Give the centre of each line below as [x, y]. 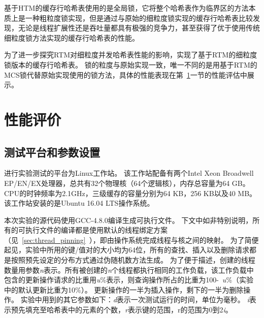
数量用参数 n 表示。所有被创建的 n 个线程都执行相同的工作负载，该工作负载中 [129, 269]
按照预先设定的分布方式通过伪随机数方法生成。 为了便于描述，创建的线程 [133, 260]
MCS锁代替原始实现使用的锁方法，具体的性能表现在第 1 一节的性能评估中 [126, 74]
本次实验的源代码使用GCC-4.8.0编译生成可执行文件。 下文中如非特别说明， [128, 220]
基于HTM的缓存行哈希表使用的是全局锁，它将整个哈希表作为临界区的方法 [126, 8]
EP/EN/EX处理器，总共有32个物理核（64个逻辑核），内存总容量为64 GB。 [127, 183]
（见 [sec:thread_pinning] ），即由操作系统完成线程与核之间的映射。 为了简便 [131, 240]
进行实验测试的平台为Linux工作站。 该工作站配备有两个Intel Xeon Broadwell [129, 173]
